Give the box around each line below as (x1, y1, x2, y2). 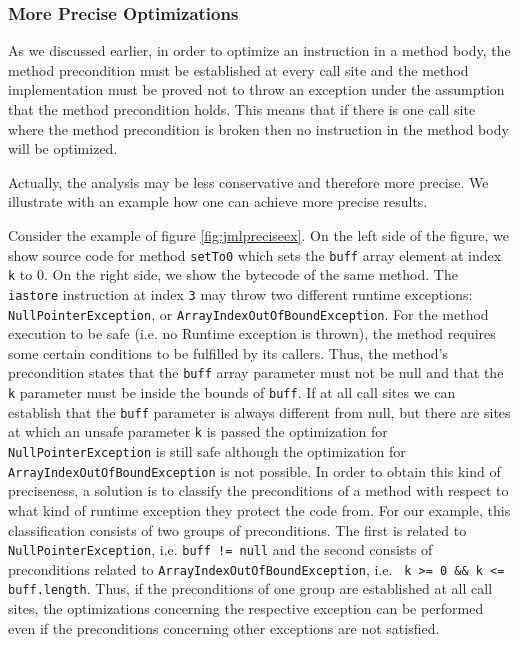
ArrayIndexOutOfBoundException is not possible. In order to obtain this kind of (8, 460, 501, 481)
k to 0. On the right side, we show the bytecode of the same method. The (8, 264, 458, 285)
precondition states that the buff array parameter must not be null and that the (8, 362, 504, 383)
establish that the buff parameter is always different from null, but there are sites (8, 401, 511, 422)
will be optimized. (8, 138, 118, 159)
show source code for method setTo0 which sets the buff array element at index (8, 244, 502, 265)
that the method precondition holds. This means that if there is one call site (8, 99, 476, 119)
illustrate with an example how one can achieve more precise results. (8, 191, 428, 212)
